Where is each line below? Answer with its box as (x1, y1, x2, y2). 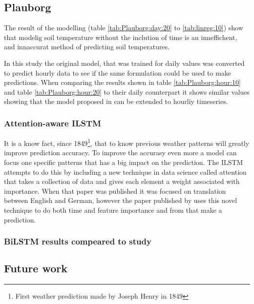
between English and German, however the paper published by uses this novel (4, 195, 237, 205)
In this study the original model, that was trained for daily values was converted (4, 58, 245, 68)
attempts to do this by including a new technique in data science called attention (4, 166, 247, 177)
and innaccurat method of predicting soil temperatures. (4, 41, 170, 52)
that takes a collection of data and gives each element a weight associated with (4, 176, 240, 186)
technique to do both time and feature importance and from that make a (4, 204, 222, 215)
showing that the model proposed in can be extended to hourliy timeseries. (4, 96, 228, 106)
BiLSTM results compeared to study (4, 235, 151, 247)
